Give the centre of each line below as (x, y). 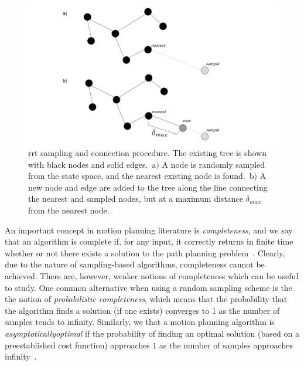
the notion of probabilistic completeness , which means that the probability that (146, 299)
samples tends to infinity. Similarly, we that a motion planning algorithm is (140, 322)
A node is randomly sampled (214, 164)
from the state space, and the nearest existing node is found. (137, 176)
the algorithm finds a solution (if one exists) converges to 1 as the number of (142, 310)
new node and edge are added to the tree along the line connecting (148, 187)
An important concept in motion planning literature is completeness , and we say (149, 230)
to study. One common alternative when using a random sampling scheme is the (148, 287)
